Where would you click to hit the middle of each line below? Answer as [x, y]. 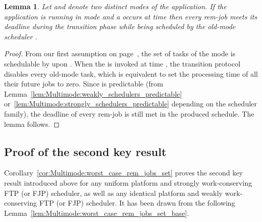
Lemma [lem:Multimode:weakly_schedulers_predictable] [93, 93]
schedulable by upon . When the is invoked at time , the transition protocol [122, 63]
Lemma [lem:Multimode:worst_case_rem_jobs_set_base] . [97, 213]
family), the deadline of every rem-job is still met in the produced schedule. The [129, 113]
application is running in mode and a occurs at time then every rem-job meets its [131, 16]
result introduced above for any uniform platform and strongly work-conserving [128, 182]
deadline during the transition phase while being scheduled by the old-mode [120, 26]
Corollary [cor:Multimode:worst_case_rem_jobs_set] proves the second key [124, 173]
